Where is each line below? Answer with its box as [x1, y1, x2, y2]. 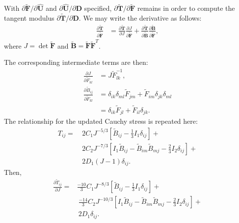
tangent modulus [4, 13, 54, 23]
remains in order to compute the [137, 3, 235, 13]
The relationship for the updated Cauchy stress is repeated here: [4, 116, 198, 126]
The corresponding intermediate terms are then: [4, 56, 148, 67]
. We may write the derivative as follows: [79, 13, 202, 23]
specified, [84, 3, 112, 13]
